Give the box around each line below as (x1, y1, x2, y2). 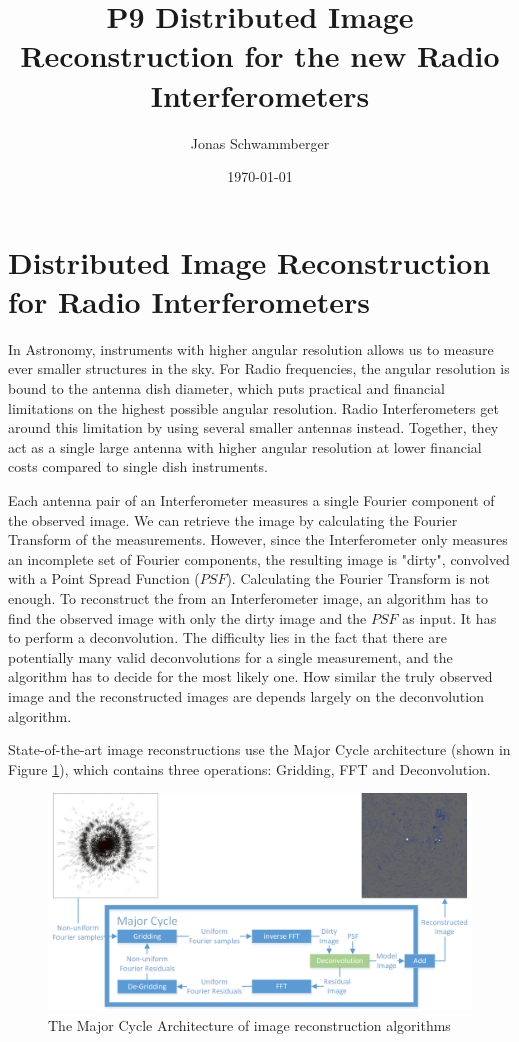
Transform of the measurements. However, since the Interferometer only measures (8, 529, 508, 550)
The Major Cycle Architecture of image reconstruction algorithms (48, 1014, 451, 1035)
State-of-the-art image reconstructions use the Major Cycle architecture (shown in (8, 739, 511, 760)
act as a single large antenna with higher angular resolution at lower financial (8, 436, 482, 457)
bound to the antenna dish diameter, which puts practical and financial (8, 378, 446, 398)
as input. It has (402, 607, 497, 628)
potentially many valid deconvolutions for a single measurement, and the (8, 646, 453, 667)
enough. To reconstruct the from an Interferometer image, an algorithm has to (8, 587, 488, 608)
